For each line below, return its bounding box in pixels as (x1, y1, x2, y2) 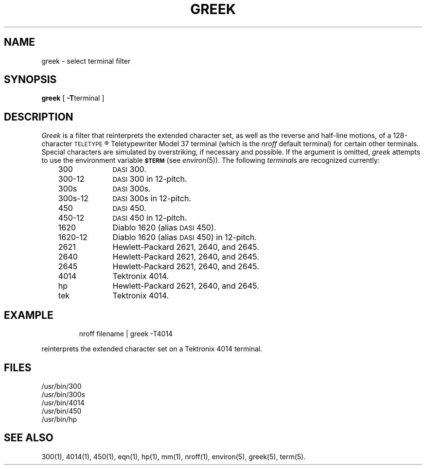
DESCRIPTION (4, 110, 73, 123)
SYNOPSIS (4, 73, 57, 86)
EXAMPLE (4, 309, 53, 321)
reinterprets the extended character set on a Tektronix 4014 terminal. (41, 345, 263, 353)
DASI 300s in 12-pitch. (112, 193, 192, 204)
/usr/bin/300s (41, 390, 85, 399)
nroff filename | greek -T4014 (79, 330, 173, 338)
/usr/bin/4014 (41, 398, 85, 407)
